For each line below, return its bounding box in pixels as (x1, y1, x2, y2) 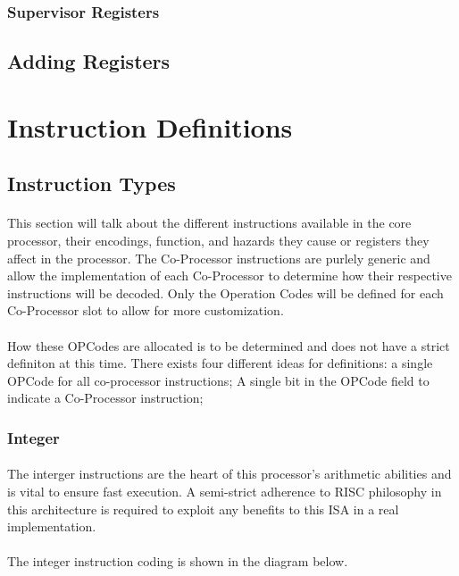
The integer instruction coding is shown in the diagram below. (7, 552, 348, 571)
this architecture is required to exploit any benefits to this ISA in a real (7, 499, 399, 518)
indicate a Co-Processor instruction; (7, 388, 204, 407)
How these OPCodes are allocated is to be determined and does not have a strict (7, 336, 450, 355)
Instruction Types (7, 170, 176, 197)
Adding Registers (7, 47, 171, 75)
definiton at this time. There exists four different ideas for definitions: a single (7, 354, 433, 372)
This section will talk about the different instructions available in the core (7, 213, 412, 232)
